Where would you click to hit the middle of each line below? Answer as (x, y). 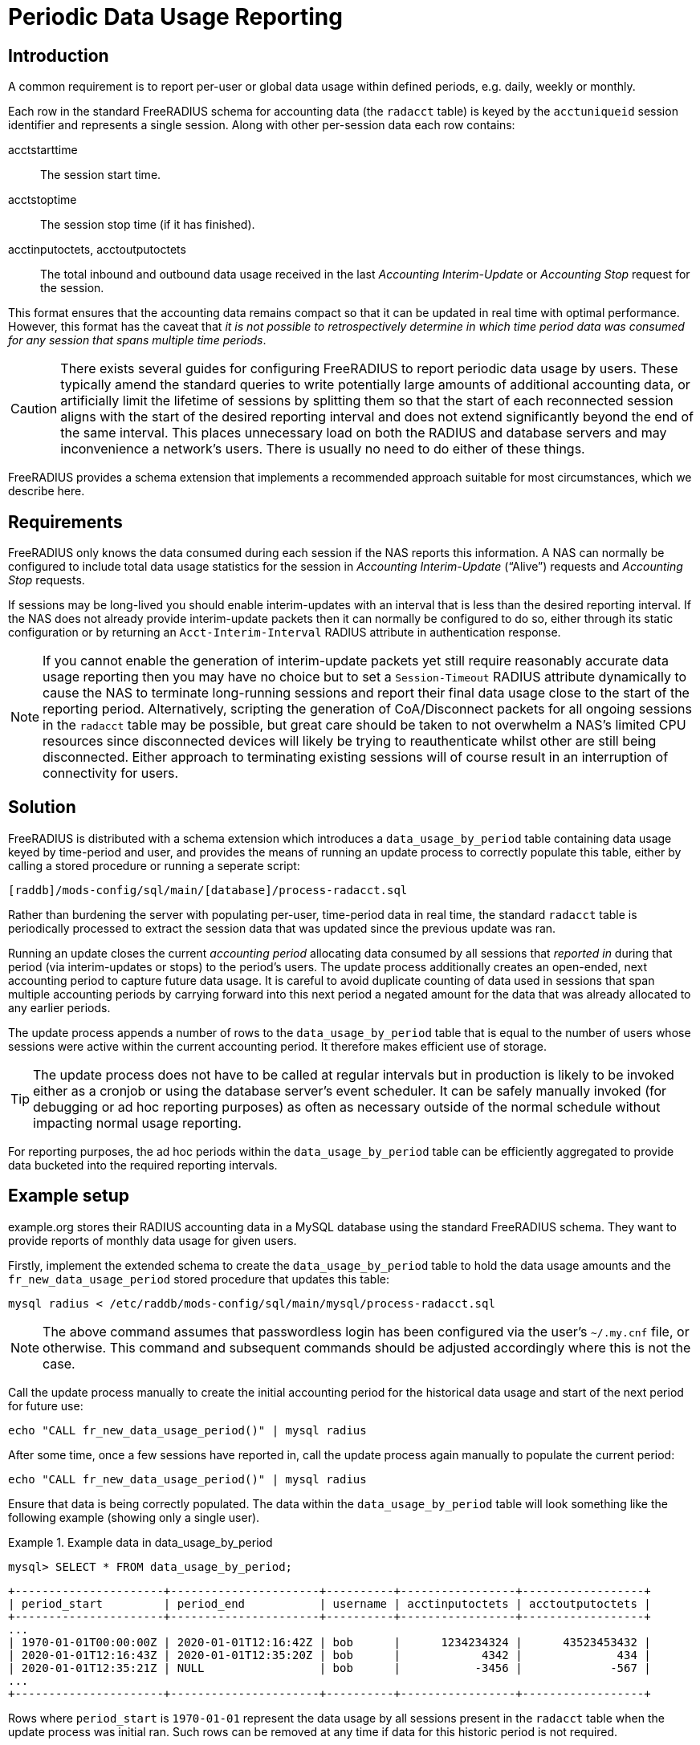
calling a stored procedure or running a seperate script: (154, 865)
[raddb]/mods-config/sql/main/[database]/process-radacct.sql (208, 890)
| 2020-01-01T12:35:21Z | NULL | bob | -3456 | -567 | (330, 1668)
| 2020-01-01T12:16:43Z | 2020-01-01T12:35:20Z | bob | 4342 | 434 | (330, 1655)
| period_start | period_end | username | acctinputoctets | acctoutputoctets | (330, 1603)
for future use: (46, 1405)
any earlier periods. (59, 1007)
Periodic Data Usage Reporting (175, 17)
